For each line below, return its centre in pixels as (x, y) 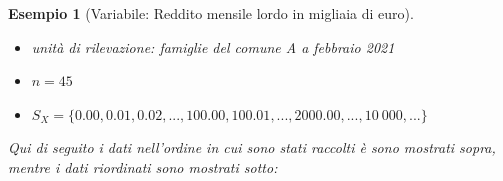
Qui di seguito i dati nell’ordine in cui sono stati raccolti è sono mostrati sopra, (252, 147)
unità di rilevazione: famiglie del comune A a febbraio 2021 (213, 46)
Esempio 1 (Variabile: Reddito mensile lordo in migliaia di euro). (211, 13)
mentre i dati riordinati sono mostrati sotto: (143, 166)
